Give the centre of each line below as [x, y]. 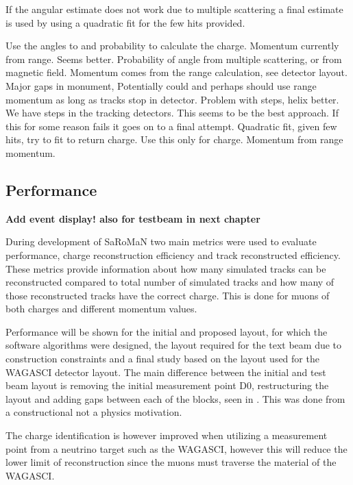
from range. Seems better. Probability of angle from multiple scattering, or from [174, 59]
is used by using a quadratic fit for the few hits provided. [125, 22]
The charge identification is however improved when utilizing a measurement [167, 435]
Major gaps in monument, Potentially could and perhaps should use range [161, 85]
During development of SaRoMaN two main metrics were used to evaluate [161, 241]
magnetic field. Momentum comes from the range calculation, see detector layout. [176, 72]
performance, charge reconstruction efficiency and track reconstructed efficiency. [173, 254]
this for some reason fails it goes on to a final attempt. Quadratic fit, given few [171, 126]
